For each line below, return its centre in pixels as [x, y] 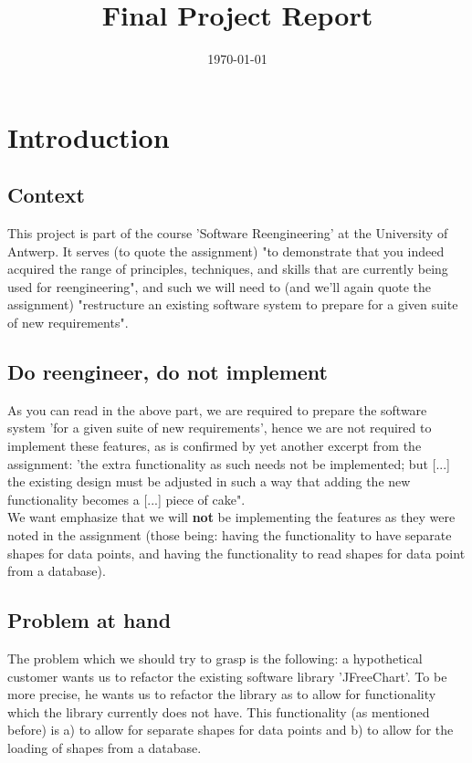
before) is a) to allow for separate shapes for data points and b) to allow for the [231, 730]
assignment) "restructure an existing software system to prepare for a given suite [233, 304]
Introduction [89, 136]
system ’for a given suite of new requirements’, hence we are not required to [220, 428]
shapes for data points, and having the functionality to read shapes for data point [236, 553]
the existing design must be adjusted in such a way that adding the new [209, 481]
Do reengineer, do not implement [168, 372]
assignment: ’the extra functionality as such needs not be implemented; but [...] [229, 463]
